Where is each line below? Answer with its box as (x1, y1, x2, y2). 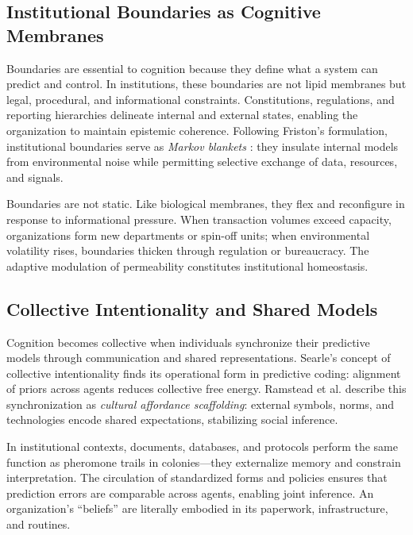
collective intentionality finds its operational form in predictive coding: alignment (6, 364, 401, 381)
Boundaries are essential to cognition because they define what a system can (6, 60, 378, 76)
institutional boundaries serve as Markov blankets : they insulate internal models (6, 137, 399, 154)
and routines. (6, 516, 71, 533)
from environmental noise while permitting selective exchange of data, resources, (6, 153, 398, 170)
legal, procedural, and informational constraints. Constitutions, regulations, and (6, 90, 395, 107)
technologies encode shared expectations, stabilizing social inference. (6, 411, 338, 428)
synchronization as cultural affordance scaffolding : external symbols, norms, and (6, 395, 394, 412)
